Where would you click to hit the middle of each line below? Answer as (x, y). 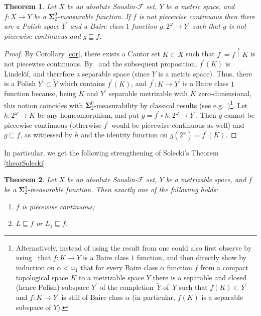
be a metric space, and (200, 6)
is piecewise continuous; (58, 206)
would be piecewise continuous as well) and (178, 125)
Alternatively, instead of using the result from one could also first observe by (134, 247)
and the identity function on (124, 135)
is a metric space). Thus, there (205, 73)
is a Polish (20, 83)
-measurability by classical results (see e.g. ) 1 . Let (171, 104)
